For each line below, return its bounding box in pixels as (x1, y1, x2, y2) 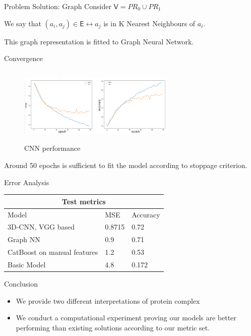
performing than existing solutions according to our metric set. (16, 322, 210, 332)
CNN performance (24, 143, 81, 153)
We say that (4, 18, 41, 28)
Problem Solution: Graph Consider (4, 1, 111, 11)
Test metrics (61, 196, 106, 206)
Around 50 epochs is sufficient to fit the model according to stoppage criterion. (4, 159, 247, 170)
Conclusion (4, 278, 38, 289)
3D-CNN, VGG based (8, 221, 75, 232)
